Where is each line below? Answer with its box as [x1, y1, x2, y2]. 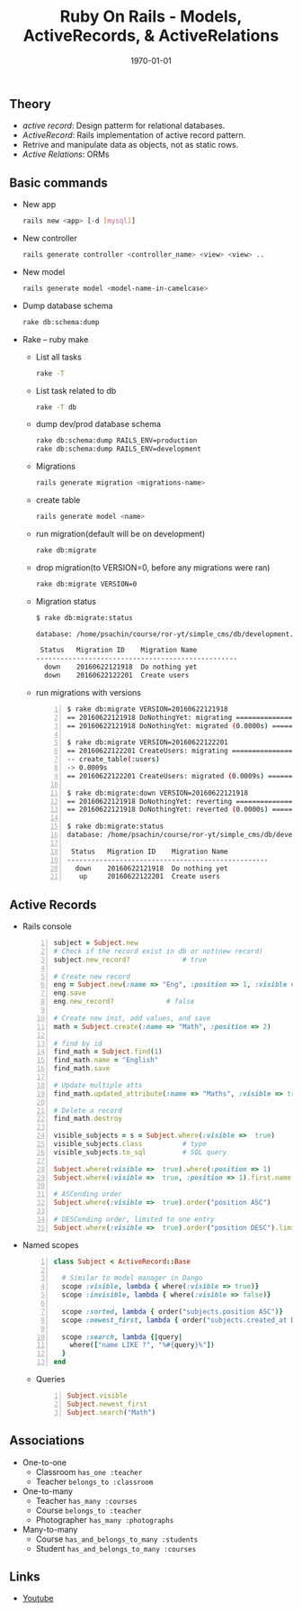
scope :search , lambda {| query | [61, 1332, 182, 1342]
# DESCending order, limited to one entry [53, 1215, 216, 1224]
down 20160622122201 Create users [43, 671, 190, 680]
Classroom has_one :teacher [35, 1466, 143, 1477]
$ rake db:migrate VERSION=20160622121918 [67, 705, 228, 714]
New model [22, 266, 66, 277]
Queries [35, 1374, 66, 1385]
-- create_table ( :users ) [67, 755, 160, 764]
